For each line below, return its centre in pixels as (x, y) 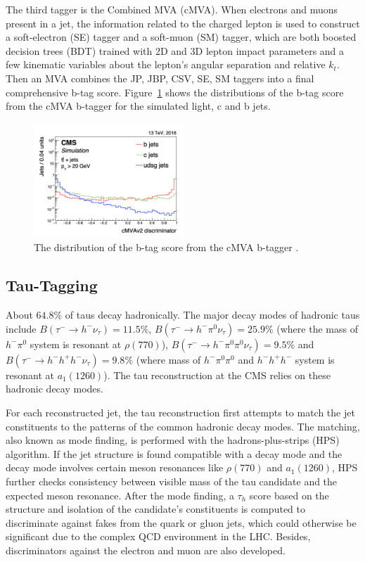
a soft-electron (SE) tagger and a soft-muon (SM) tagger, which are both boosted (181, 37)
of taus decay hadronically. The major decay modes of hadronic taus (212, 315)
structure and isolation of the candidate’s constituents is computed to (155, 509)
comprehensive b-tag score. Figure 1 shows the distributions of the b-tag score (175, 92)
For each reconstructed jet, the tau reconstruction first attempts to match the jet (180, 413)
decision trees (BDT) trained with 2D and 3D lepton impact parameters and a (175, 50)
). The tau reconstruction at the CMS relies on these (217, 375)
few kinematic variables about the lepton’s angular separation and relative (166, 64)
